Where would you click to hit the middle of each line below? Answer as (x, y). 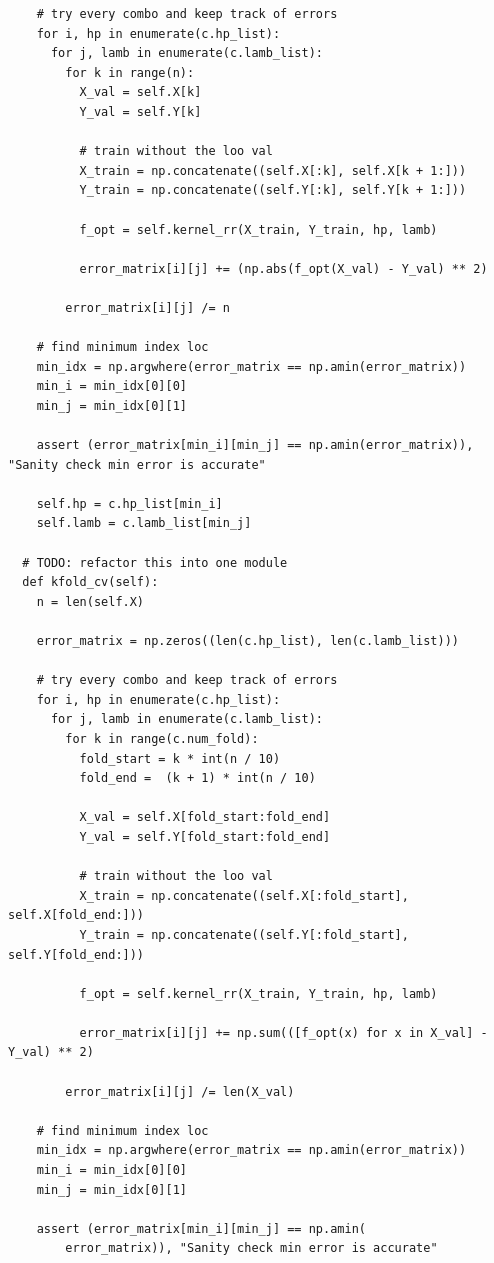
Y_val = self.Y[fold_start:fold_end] (205, 836)
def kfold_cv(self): (90, 582)
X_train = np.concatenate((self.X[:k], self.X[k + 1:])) (273, 170)
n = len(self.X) (90, 601)
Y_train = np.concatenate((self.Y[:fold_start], (244, 934)
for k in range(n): (130, 72)
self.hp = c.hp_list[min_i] (129, 503)
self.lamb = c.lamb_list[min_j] (144, 523)
